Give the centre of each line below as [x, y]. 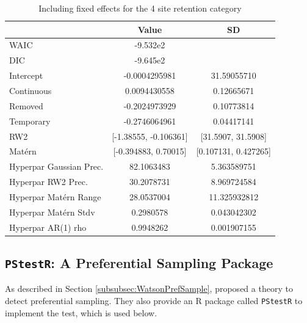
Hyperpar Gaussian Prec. [56, 166]
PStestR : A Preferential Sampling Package [139, 263]
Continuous [31, 90]
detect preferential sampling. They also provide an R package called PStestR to [154, 301]
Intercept [26, 75]
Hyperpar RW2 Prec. [49, 182]
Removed [26, 105]
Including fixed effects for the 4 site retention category [140, 8]
